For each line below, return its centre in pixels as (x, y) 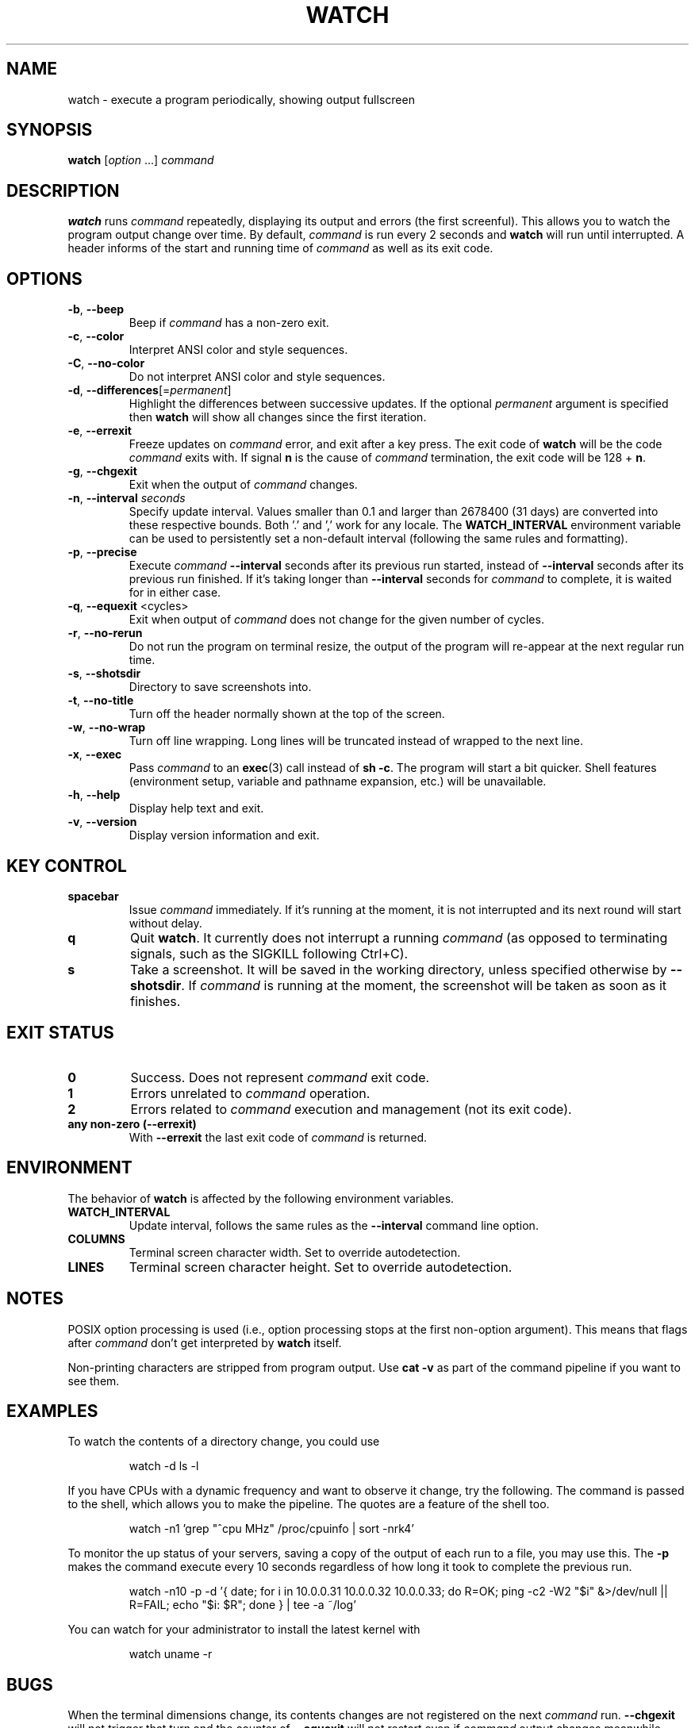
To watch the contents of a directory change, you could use (224, 1442)
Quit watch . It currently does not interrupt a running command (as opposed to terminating (399, 937)
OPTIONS (44, 278)
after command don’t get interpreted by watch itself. (205, 1342)
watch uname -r (171, 1654)
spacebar (93, 896)
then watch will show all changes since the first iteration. (278, 417)
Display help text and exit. (196, 808)
